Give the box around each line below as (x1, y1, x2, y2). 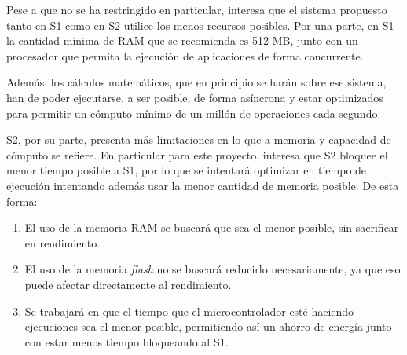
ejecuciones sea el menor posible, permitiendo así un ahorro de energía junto (24, 318, 392, 335)
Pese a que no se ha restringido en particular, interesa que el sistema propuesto (6, 2, 387, 17)
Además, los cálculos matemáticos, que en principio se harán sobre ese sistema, (6, 74, 387, 90)
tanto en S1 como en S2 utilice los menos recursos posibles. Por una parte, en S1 (6, 16, 394, 33)
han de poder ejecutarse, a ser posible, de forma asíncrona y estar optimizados (6, 89, 383, 105)
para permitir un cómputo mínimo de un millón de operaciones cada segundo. (6, 104, 381, 121)
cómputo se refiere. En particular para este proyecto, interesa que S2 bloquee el (6, 146, 388, 163)
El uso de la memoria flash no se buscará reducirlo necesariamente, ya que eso (24, 261, 401, 277)
